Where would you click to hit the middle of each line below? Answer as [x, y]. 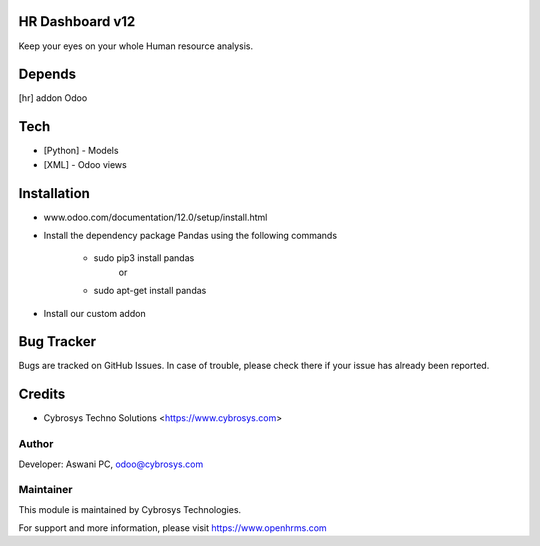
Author [36, 444]
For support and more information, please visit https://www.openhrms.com [172, 528]
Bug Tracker [57, 341]
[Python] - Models [81, 151]
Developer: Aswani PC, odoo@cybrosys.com [111, 464]
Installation [54, 193]
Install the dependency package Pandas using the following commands [190, 236]
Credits [42, 394]
